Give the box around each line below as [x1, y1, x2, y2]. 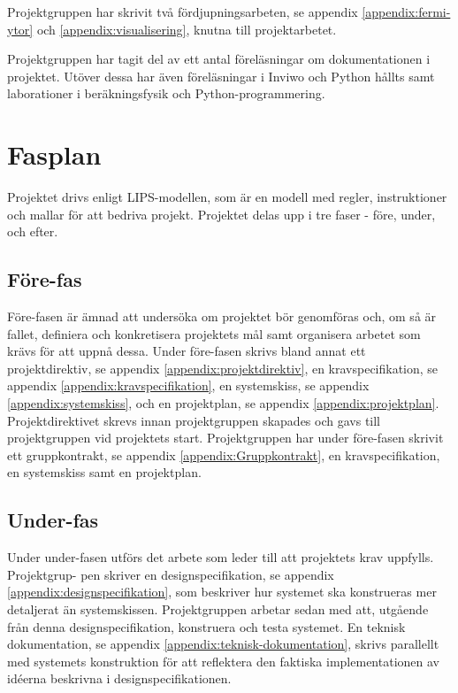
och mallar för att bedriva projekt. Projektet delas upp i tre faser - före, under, [7, 204, 436, 223]
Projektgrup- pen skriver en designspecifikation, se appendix [7, 565, 334, 583]
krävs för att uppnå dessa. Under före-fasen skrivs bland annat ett [7, 342, 366, 360]
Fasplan [7, 136, 102, 173]
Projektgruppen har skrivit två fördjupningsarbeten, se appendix [7, 3, 358, 20]
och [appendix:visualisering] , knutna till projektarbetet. [36, 19, 337, 38]
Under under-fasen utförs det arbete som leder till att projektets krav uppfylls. [7, 548, 434, 566]
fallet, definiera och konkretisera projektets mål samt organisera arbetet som [7, 324, 421, 343]
